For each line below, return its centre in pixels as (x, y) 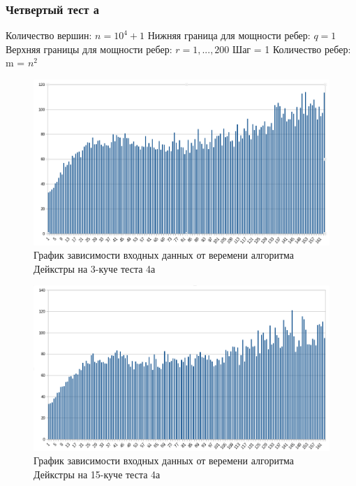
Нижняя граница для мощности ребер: (229, 35)
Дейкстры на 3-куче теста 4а (95, 268)
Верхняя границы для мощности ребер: (89, 49)
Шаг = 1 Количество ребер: (292, 49)
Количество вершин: (49, 35)
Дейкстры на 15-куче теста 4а (97, 474)
